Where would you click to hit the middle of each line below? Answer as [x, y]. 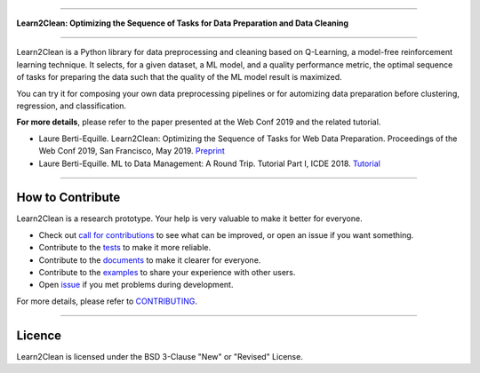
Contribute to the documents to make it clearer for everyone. [150, 260]
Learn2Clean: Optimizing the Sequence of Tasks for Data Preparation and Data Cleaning [183, 23]
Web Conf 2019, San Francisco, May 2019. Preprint [132, 151]
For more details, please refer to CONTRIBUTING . [107, 301]
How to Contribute [68, 198]
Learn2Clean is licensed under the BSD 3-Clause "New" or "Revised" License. [160, 356]
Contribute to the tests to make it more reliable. [125, 248]
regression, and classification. [72, 106]
